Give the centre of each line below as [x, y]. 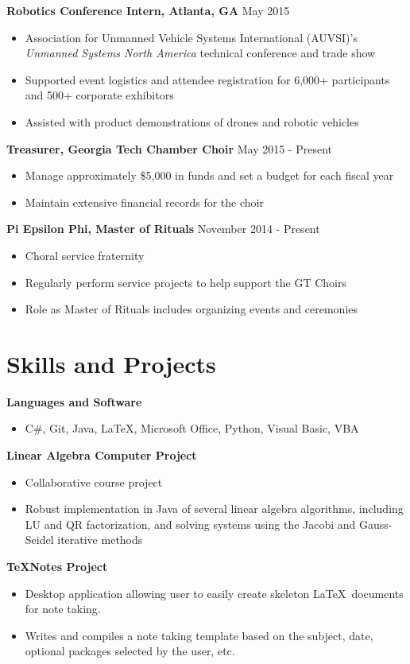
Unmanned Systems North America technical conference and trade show [200, 53]
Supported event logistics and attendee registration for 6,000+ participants [207, 79]
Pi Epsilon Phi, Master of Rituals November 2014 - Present [163, 229]
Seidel [39, 540]
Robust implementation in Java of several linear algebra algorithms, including [214, 509]
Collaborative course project [94, 481]
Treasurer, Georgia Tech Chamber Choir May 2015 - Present [169, 148]
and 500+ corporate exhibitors [99, 95]
